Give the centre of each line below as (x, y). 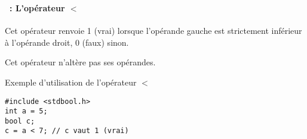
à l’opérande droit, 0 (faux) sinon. (67, 42)
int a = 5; (26, 111)
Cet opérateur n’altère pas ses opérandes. (80, 62)
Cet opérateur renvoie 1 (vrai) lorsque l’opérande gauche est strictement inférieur (153, 31)
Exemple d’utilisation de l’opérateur (71, 82)
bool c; (20, 121)
